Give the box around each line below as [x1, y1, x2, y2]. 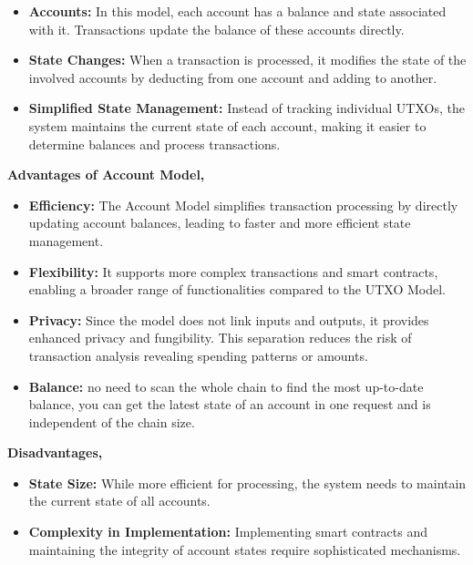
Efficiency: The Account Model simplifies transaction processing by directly [28, 195, 458, 214]
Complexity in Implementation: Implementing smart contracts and [28, 522, 428, 541]
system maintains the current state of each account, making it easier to [28, 116, 427, 135]
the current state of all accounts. [28, 491, 211, 510]
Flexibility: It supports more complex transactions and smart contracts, [28, 262, 438, 281]
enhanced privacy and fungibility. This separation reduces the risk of [28, 328, 412, 347]
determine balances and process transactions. [28, 134, 281, 153]
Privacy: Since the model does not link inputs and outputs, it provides [28, 310, 429, 329]
